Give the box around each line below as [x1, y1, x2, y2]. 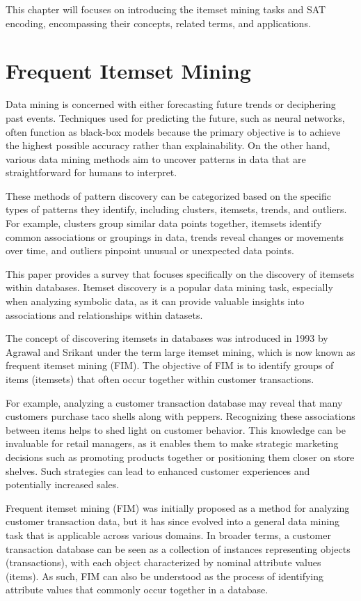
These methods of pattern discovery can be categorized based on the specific [6, 188, 331, 203]
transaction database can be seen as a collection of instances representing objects [6, 541, 351, 556]
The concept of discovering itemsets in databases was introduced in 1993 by [6, 331, 328, 345]
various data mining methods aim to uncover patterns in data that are [6, 151, 306, 166]
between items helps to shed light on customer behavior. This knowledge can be [6, 422, 346, 437]
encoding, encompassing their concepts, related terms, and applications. [6, 15, 311, 30]
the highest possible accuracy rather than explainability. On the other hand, [6, 138, 330, 153]
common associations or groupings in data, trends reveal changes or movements [6, 229, 344, 244]
